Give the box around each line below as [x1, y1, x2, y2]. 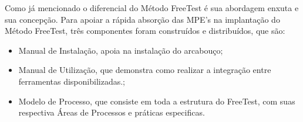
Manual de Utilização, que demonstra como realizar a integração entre [18, 64, 271, 76]
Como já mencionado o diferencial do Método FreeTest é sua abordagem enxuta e [5, 2, 299, 13]
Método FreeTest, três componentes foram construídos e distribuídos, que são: [5, 25, 285, 37]
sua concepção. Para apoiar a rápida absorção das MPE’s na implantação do [5, 13, 280, 25]
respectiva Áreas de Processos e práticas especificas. [18, 106, 205, 118]
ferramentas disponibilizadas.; [18, 75, 125, 87]
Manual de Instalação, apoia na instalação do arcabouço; [18, 44, 223, 56]
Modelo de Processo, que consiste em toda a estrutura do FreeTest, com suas [18, 95, 295, 107]
